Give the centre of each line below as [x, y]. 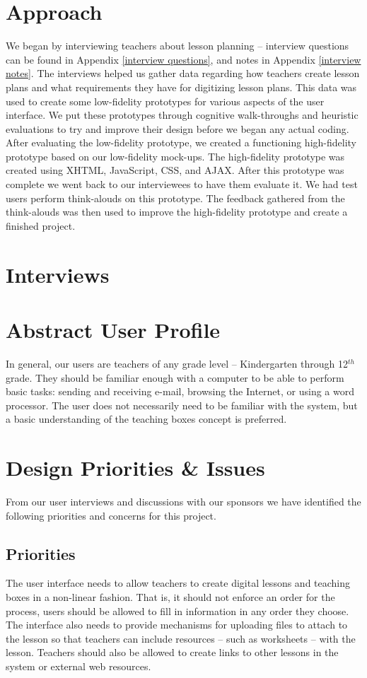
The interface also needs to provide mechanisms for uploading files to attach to [177, 625]
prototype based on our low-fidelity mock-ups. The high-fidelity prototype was [175, 156]
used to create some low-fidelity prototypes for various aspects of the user [165, 101]
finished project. [41, 225]
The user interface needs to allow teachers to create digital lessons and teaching [178, 583]
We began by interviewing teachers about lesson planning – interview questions [177, 46]
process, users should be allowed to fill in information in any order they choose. [177, 610]
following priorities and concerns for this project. [111, 515]
